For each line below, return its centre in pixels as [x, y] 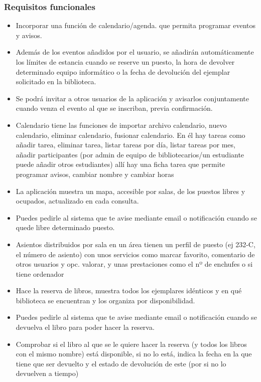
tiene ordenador [40, 273]
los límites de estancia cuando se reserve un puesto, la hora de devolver [125, 62]
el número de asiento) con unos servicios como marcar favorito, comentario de [135, 254]
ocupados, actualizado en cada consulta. [77, 201]
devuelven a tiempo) [47, 373]
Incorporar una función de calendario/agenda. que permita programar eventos [136, 25]
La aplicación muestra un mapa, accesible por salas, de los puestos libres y [130, 191]
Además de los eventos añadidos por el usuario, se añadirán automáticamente [135, 52]
